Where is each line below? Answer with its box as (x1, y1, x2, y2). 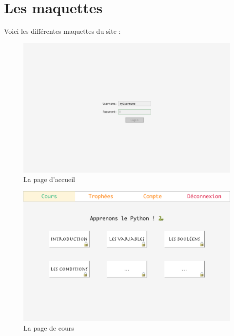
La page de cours (23, 322, 74, 333)
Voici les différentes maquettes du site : (4, 26, 121, 36)
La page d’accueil (23, 174, 75, 184)
